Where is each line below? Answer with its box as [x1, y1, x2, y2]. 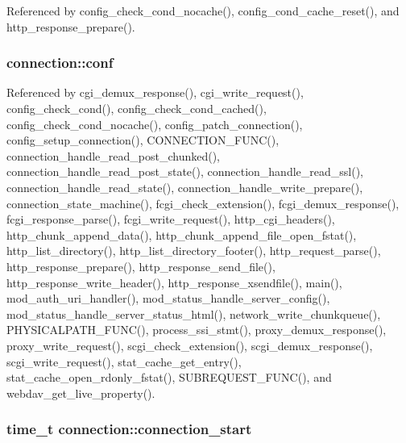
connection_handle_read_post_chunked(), [6, 147, 220, 164]
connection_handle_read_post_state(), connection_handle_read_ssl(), [6, 163, 363, 180]
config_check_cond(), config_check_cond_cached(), [6, 100, 267, 116]
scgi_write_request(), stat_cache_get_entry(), [6, 353, 242, 370]
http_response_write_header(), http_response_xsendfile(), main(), [6, 274, 342, 290]
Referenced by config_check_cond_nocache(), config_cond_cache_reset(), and [6, 2, 400, 19]
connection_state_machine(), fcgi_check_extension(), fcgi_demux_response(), [6, 194, 400, 211]
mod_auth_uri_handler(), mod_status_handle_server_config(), [6, 290, 330, 307]
